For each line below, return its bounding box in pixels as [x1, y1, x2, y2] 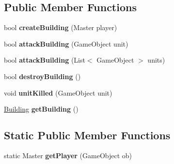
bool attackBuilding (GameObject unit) [4, 38, 128, 49]
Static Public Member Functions [4, 128, 171, 143]
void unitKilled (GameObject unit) [4, 87, 112, 98]
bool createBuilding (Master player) [4, 22, 117, 33]
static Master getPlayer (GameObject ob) [4, 150, 132, 160]
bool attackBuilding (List [4, 55, 85, 65]
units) [147, 55, 165, 65]
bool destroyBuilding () [4, 71, 81, 81]
